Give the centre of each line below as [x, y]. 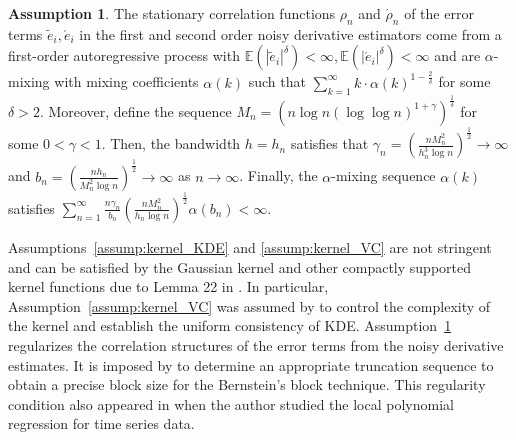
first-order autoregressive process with [124, 55]
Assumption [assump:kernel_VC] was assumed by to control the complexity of [249, 305]
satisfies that [329, 143]
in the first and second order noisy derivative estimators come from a [290, 33]
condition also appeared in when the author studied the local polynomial [231, 403]
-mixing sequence [383, 175]
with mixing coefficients [126, 81]
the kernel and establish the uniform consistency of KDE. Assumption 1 [230, 325]
